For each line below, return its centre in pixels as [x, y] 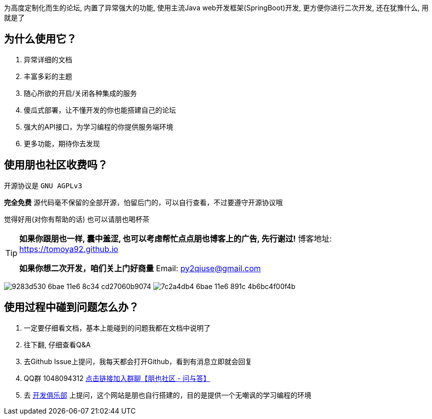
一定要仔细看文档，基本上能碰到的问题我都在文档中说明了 [117, 328]
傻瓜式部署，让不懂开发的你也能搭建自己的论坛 [100, 110]
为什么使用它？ [40, 39]
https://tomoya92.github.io [69, 249]
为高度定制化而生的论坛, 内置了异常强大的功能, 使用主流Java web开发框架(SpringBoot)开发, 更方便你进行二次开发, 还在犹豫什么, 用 [216, 8]
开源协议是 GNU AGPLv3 [43, 185]
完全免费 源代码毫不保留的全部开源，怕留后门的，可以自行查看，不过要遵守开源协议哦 [143, 202]
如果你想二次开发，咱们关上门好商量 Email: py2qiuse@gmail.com [140, 268]
